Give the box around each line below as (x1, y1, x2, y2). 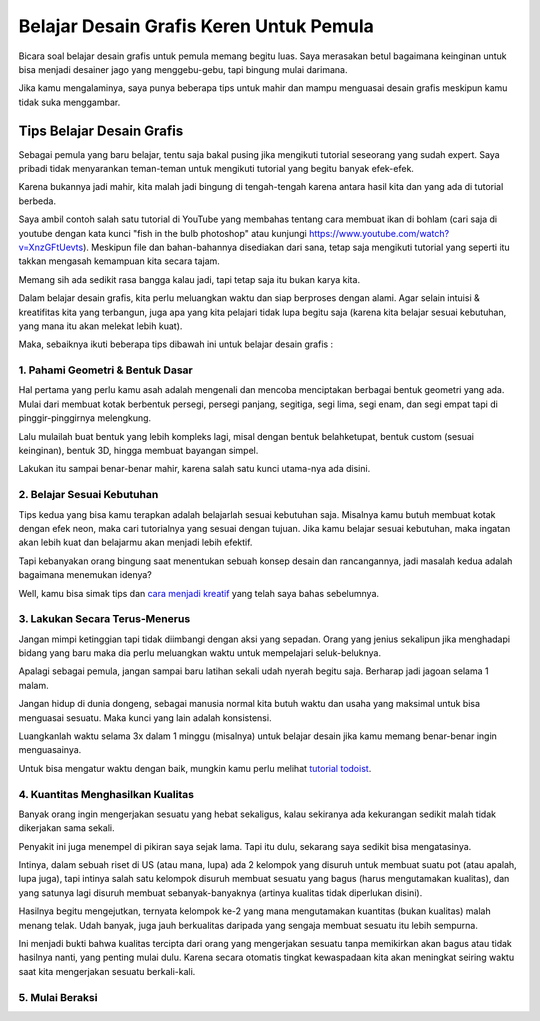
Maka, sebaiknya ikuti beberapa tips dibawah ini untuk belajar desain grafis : (18, 338, 334, 350)
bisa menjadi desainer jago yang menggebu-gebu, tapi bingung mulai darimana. (18, 63, 348, 75)
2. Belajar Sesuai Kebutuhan (18, 488, 159, 502)
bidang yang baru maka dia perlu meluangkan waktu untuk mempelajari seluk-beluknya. (18, 647, 382, 659)
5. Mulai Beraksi (18, 990, 98, 1004)
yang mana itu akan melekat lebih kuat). (18, 320, 183, 332)
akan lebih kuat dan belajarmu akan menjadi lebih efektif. (18, 536, 253, 549)
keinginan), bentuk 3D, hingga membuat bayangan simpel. (18, 445, 259, 457)
